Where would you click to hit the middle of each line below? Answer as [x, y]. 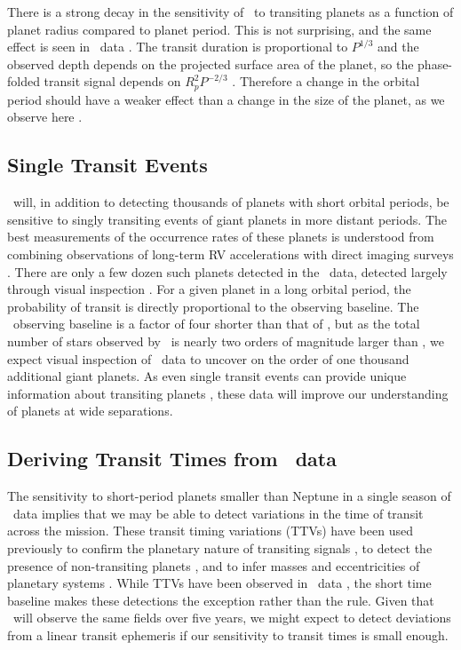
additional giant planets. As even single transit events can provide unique [207, 376]
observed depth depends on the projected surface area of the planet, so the [211, 63]
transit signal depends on [112, 81]
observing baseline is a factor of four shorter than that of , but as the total [216, 324]
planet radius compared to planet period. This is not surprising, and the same [219, 29]
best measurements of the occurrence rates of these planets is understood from [221, 237]
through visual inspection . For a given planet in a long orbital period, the [209, 289]
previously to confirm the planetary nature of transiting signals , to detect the [220, 547]
